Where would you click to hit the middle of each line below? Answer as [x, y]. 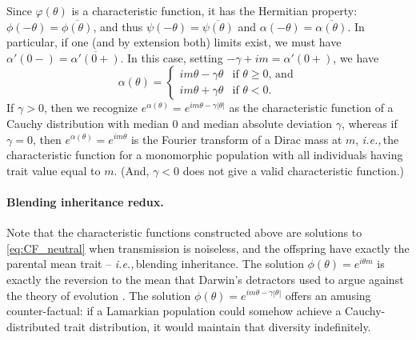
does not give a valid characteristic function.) [294, 170]
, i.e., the [377, 139]
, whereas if [369, 123]
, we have [356, 57]
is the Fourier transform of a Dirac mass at [236, 139]
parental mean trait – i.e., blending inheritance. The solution [155, 264]
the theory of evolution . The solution [99, 295]
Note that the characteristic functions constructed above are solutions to [184, 232]
